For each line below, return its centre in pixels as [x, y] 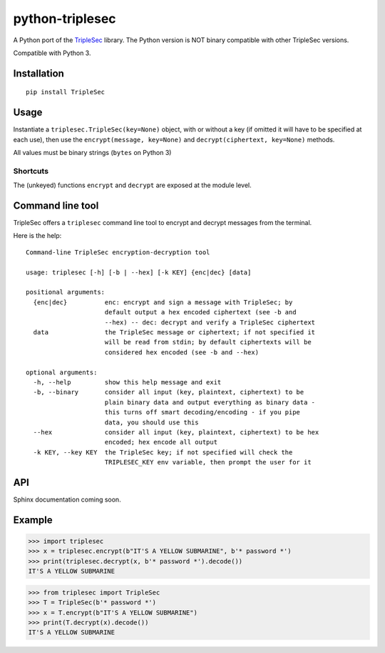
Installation [38, 73]
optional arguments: [62, 372]
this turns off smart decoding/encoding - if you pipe [202, 412]
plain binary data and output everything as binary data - [210, 402]
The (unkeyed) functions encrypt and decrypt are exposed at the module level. [133, 185]
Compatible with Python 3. [52, 53]
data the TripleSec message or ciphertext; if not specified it [174, 332]
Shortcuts [31, 171]
